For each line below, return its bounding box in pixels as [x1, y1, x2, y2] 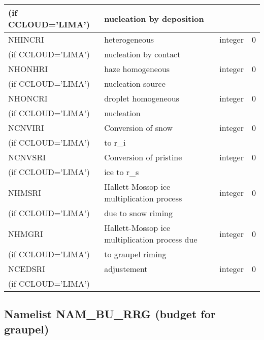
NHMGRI [8, 227, 43, 240]
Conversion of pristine [104, 151, 182, 163]
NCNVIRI [8, 122, 44, 133]
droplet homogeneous [104, 92, 179, 104]
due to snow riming [104, 207, 173, 219]
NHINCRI [8, 33, 44, 45]
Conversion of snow [104, 122, 173, 133]
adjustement [104, 263, 148, 275]
